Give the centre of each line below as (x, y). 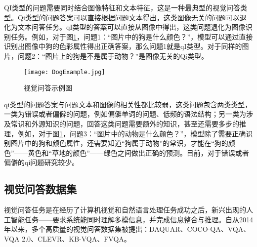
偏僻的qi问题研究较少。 (42, 162)
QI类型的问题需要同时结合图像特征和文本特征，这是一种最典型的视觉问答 (122, 7)
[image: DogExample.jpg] (64, 72)
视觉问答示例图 (48, 88)
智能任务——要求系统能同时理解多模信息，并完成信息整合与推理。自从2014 (132, 219)
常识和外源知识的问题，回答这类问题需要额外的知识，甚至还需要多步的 (125, 123)
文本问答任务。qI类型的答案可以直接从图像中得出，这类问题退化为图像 (131, 27)
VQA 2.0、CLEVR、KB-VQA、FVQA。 (67, 238)
